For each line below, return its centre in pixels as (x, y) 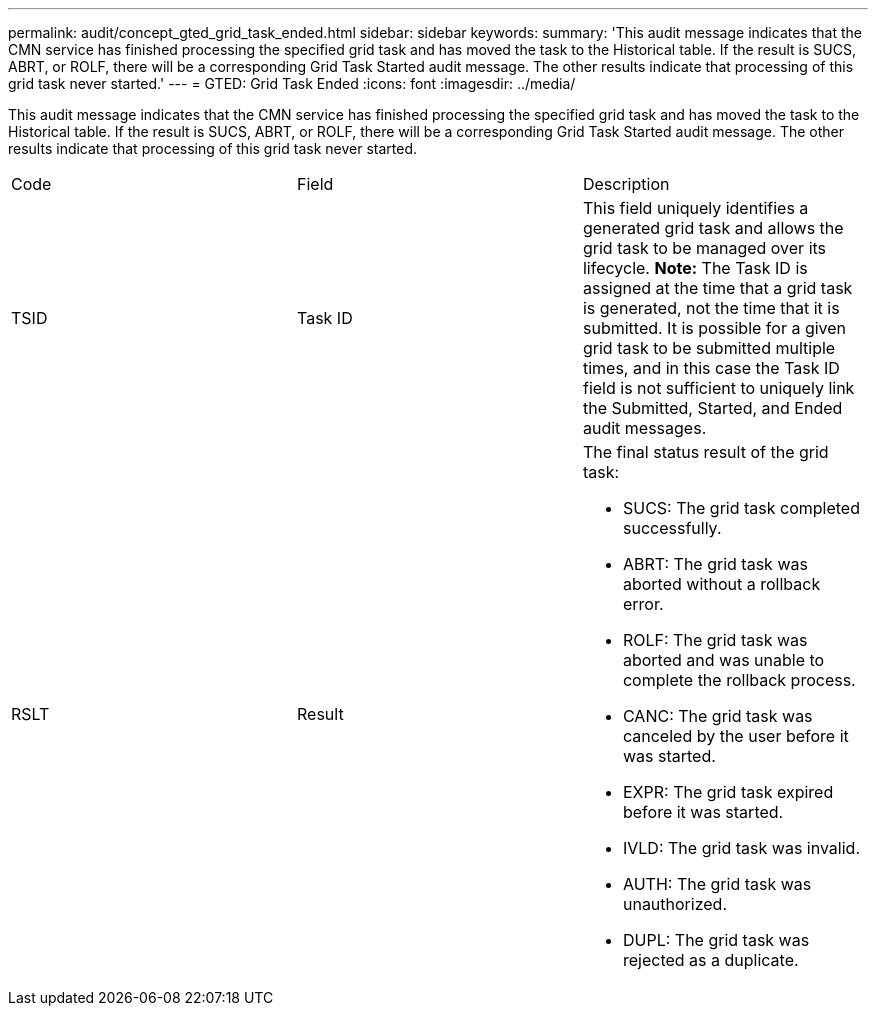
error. (643, 604)
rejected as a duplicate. (710, 960)
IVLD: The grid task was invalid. (741, 848)
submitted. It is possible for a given (714, 328)
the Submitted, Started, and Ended (712, 408)
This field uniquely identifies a (695, 208)
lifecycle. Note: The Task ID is (695, 268)
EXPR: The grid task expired (728, 792)
